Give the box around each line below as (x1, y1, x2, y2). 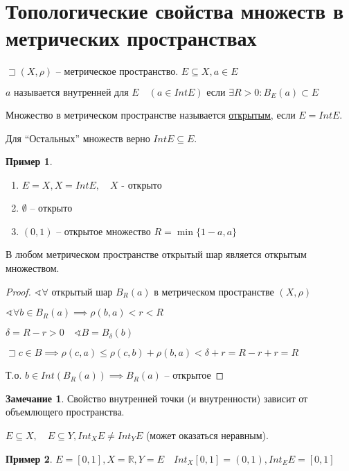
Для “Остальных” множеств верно (6, 130, 150, 145)
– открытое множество (56, 223, 151, 238)
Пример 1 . (6, 154, 53, 169)
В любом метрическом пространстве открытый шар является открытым (6, 247, 307, 262)
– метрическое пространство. (55, 64, 179, 78)
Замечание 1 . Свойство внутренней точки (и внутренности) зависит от (6, 391, 308, 405)
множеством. (6, 261, 60, 275)
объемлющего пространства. (6, 404, 125, 419)
